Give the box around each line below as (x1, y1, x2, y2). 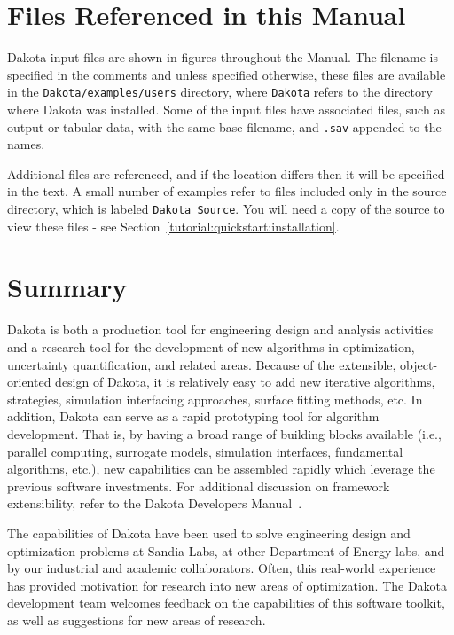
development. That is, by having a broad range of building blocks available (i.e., (7, 424, 442, 443)
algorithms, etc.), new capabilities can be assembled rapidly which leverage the (7, 459, 435, 478)
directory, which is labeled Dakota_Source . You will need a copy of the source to (7, 200, 445, 217)
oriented (7, 372, 51, 391)
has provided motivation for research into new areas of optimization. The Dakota (7, 576, 448, 594)
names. (7, 135, 45, 153)
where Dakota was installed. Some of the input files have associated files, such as (7, 99, 445, 118)
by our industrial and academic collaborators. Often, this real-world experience (7, 559, 436, 577)
